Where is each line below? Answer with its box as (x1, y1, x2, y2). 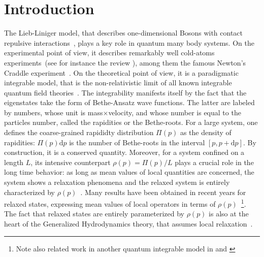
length (4, 156, 24, 167)
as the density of (180, 127, 232, 138)
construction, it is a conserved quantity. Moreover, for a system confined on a (4, 147, 245, 157)
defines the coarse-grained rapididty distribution (4, 127, 154, 138)
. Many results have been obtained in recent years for (80, 186, 246, 197)
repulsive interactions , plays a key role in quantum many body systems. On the (4, 37, 254, 48)
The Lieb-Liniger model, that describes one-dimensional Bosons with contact (4, 27, 243, 38)
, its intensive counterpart (30, 156, 111, 167)
